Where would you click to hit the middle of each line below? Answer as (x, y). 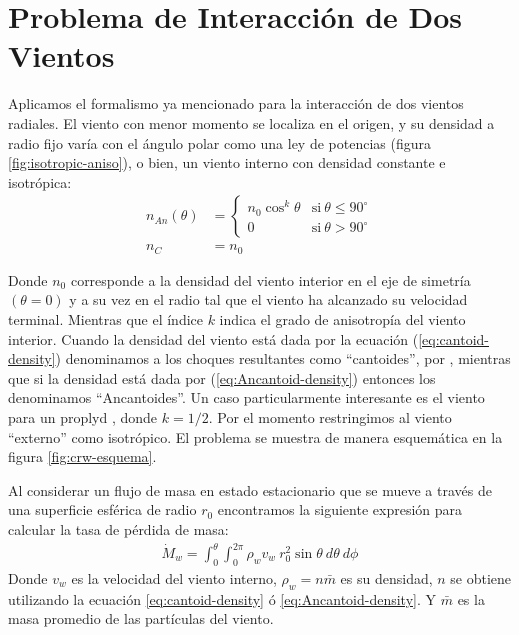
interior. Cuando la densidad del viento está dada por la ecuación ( (213, 338)
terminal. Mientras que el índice (105, 318)
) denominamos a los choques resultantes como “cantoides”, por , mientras (283, 358)
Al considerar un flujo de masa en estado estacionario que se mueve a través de (250, 489)
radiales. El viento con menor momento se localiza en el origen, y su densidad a (251, 122)
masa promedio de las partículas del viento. (141, 618)
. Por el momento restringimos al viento (330, 416)
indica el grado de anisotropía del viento (342, 318)
